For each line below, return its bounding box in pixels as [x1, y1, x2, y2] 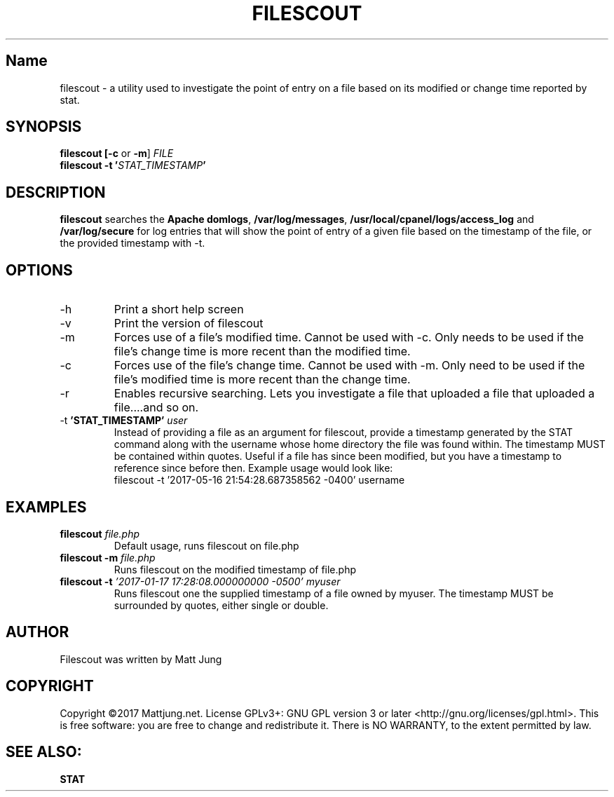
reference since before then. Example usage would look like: [114, 462, 393, 475]
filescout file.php [60, 527, 139, 540]
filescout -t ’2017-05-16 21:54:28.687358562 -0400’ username [114, 474, 405, 486]
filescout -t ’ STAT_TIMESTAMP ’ [60, 159, 206, 172]
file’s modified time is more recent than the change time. [114, 372, 411, 387]
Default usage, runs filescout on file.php [114, 539, 299, 552]
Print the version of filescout [114, 316, 264, 331]
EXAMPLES [6, 498, 87, 516]
